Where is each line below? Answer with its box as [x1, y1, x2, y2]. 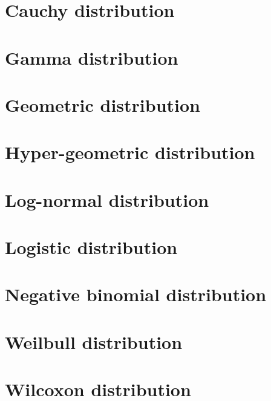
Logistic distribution [5, 235, 178, 259]
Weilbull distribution [5, 329, 183, 354]
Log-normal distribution [5, 187, 209, 212]
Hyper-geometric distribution [5, 140, 255, 165]
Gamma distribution [5, 45, 178, 70]
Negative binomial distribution [5, 282, 267, 307]
